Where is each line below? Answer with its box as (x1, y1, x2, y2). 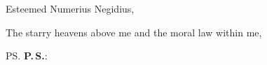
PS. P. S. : (6, 48, 48, 63)
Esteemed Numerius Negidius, (6, 1, 135, 15)
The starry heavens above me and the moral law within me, (6, 24, 262, 39)
